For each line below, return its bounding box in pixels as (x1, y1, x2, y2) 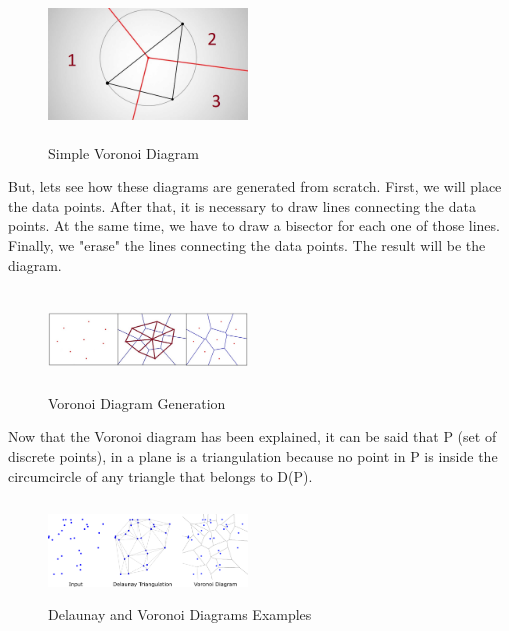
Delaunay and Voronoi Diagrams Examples (48, 603, 312, 624)
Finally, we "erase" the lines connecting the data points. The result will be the (8, 234, 486, 255)
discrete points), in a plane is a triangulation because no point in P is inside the (8, 445, 498, 466)
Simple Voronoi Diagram (48, 142, 199, 163)
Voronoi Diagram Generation (48, 392, 226, 413)
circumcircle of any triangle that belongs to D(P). (8, 465, 313, 486)
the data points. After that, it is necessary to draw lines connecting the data (8, 195, 476, 216)
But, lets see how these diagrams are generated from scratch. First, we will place (8, 176, 502, 197)
